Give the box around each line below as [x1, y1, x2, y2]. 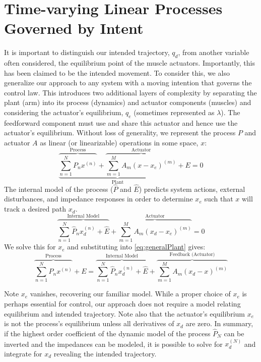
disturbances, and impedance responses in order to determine [4, 193, 193, 204]
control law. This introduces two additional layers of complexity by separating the [4, 87, 257, 97]
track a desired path [4, 203, 67, 214]
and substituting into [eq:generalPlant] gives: [67, 241, 206, 252]
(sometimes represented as [134, 107, 215, 118]
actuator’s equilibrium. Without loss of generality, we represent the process [4, 127, 236, 138]
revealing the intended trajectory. [53, 348, 157, 358]
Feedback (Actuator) [169, 252, 215, 257]
